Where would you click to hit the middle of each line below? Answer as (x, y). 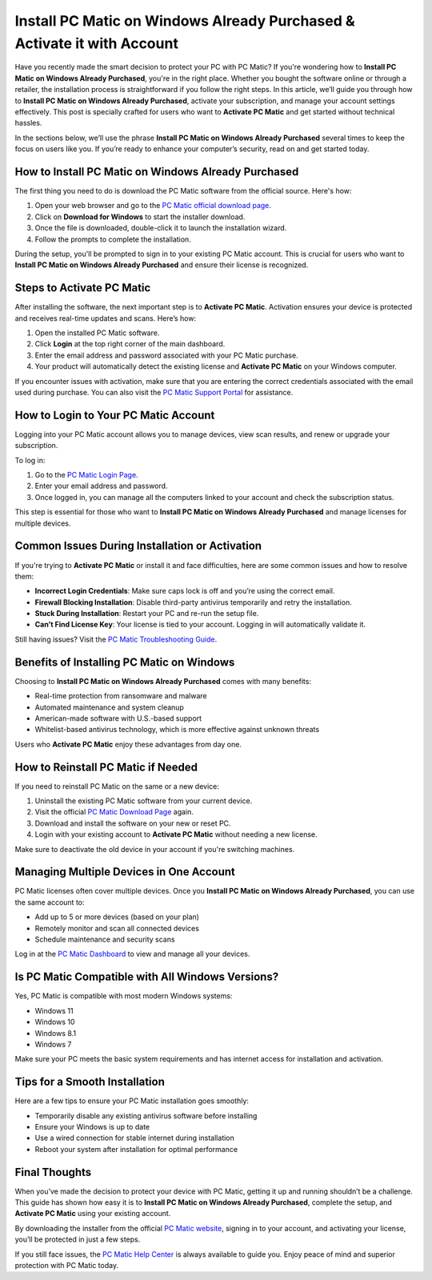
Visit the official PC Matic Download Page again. (114, 812)
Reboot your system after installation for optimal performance (136, 1149)
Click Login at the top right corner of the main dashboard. (130, 344)
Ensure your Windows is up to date (92, 1126)
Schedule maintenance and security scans (105, 939)
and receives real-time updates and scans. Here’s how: (105, 318)
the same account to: (50, 902)
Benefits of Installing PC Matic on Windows (125, 662)
